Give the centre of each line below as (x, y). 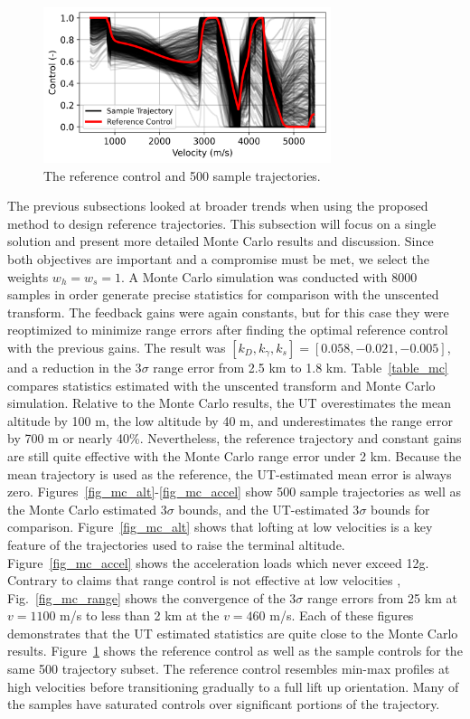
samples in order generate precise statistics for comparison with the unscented (223, 294)
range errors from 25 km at (382, 597)
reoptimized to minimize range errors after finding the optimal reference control (228, 330)
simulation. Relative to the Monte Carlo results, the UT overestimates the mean (230, 403)
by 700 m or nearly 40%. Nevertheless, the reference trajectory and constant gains (235, 438)
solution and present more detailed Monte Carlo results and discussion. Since (221, 241)
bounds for (400, 509)
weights (28, 276)
